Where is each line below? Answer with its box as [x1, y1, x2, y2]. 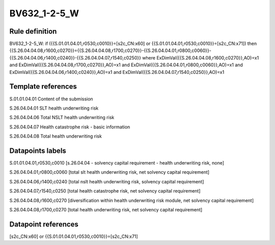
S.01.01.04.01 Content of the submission [9, 96, 94, 102]
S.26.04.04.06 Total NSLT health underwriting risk [9, 115, 115, 121]
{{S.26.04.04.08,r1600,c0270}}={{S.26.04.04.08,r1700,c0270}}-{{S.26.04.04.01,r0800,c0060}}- [9, 47, 211, 53]
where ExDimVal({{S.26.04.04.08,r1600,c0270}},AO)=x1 [142, 55, 259, 61]
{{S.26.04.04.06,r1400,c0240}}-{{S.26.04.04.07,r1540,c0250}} [9, 55, 141, 61]
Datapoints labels [9, 146, 66, 155]
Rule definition [9, 27, 57, 36]
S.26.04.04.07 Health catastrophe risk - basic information [9, 124, 130, 130]
